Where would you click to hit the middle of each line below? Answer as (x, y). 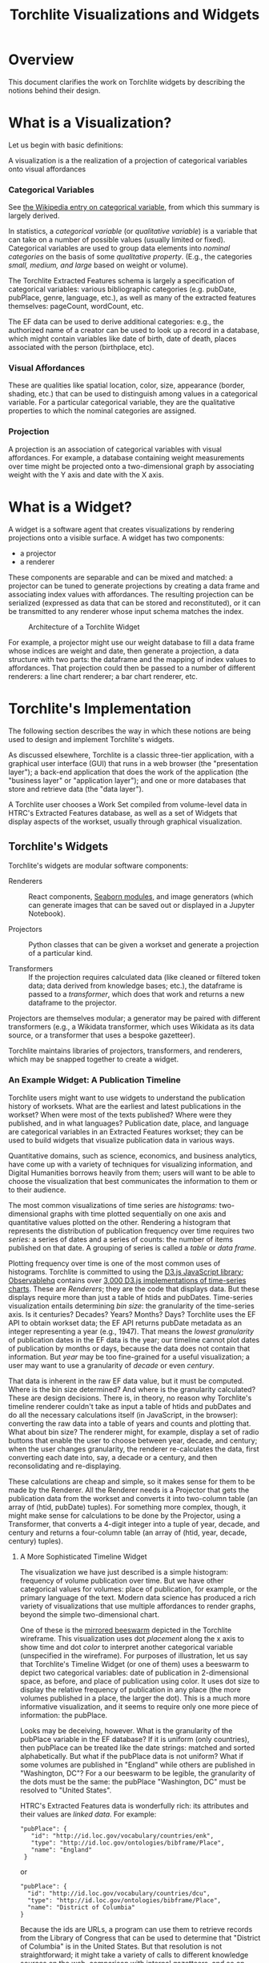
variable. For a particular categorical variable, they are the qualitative (122, 403)
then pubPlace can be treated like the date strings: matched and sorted (137, 1748)
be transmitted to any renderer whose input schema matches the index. (126, 611)
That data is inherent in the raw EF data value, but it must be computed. (126, 1381)
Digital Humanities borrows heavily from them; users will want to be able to (132, 1172)
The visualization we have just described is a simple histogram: (124, 1572)
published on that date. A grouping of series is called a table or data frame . (132, 1247)
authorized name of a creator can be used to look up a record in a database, (134, 331)
